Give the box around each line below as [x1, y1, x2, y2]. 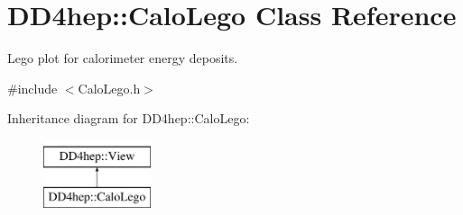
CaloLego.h [78, 78, 141, 97]
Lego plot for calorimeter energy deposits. [7, 49, 238, 67]
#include [7, 78, 58, 97]
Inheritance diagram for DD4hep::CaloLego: [7, 109, 250, 128]
